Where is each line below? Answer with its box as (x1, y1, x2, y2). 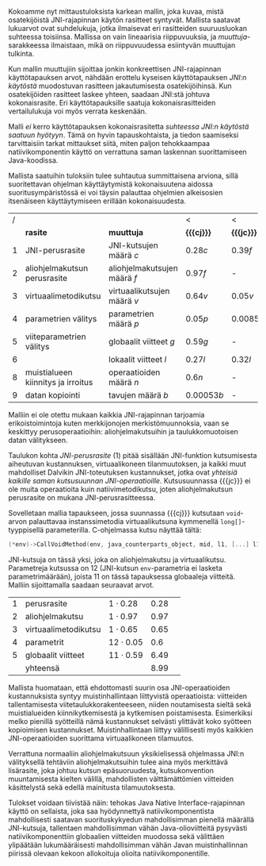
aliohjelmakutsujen (108, 263, 178, 273)
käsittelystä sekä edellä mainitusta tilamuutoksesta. (8, 782, 176, 792)
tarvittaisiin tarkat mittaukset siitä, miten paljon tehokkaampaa (8, 139, 211, 148)
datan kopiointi (25, 390, 81, 400)
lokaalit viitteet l (108, 354, 167, 364)
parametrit (25, 637, 65, 648)
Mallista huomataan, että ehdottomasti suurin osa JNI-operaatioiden (8, 683, 230, 692)
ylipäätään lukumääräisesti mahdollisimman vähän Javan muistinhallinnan (8, 840, 248, 849)
